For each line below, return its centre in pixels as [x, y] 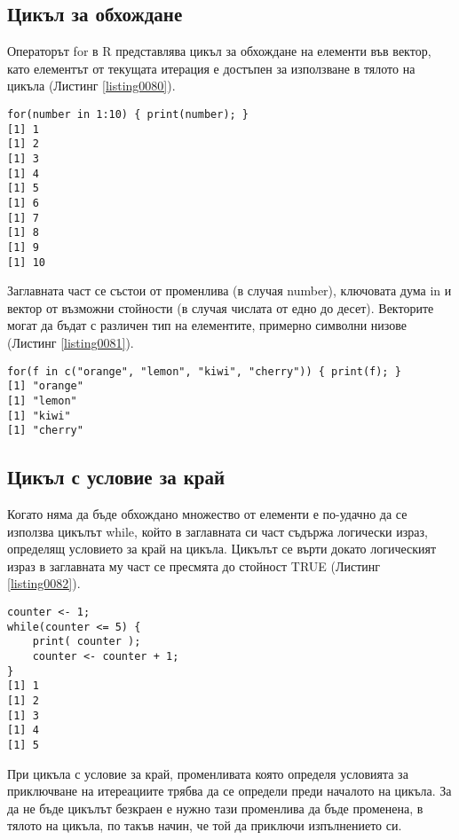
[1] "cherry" [45, 431]
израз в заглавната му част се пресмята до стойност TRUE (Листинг [194, 565]
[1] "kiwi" [39, 416]
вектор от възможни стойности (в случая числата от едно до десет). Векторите [221, 307]
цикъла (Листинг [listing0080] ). [91, 86]
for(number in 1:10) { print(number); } [128, 114]
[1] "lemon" [42, 400]
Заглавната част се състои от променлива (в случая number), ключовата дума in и [229, 290]
